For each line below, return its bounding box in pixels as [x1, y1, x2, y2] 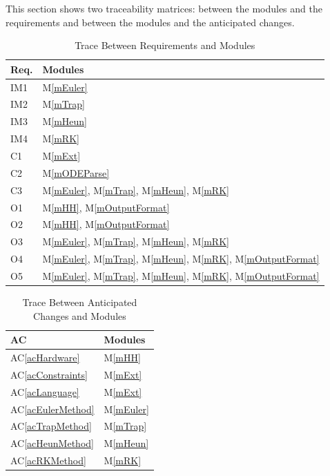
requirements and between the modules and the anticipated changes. [6, 15, 295, 29]
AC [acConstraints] [10, 367, 88, 381]
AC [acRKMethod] [10, 453, 86, 468]
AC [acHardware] [10, 350, 80, 365]
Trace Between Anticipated [22, 295, 137, 309]
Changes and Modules [33, 308, 126, 323]
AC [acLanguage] [10, 384, 79, 399]
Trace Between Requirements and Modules [75, 38, 255, 53]
